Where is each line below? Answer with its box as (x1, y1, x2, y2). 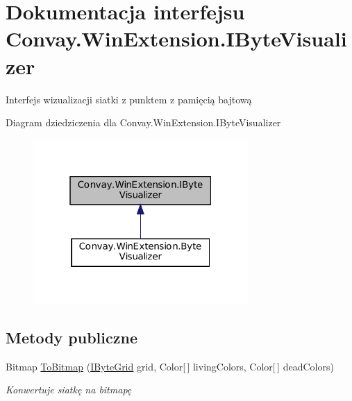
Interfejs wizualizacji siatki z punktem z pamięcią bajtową (6, 92, 252, 106)
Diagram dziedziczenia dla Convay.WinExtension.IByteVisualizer (6, 115, 281, 130)
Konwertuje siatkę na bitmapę (6, 382, 132, 397)
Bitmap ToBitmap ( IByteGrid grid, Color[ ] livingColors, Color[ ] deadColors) (6, 359, 334, 373)
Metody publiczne (6, 326, 137, 348)
